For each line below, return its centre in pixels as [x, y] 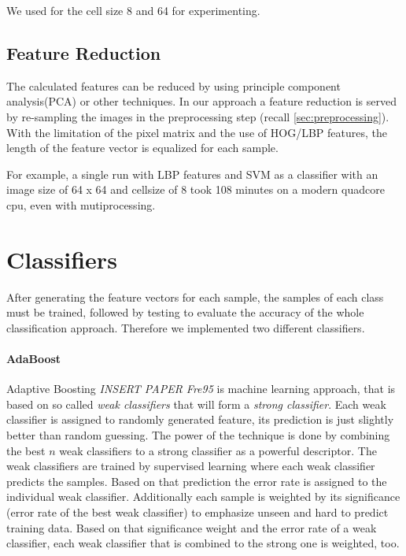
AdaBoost [34, 359]
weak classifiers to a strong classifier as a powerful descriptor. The [218, 450]
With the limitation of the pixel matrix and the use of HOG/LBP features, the [197, 132]
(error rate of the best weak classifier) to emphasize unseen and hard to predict [197, 512]
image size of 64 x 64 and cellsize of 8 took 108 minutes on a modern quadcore [196, 189]
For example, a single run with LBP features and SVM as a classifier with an [192, 174]
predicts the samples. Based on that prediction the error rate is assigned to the [197, 481]
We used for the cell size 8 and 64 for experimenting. [133, 10]
